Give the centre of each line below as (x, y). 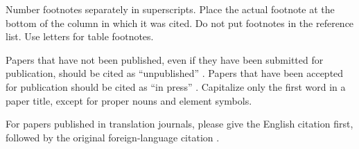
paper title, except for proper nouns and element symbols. (129, 100)
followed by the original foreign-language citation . (113, 137)
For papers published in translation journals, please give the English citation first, (179, 124)
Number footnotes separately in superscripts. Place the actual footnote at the (170, 9)
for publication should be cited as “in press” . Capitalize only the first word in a (176, 86)
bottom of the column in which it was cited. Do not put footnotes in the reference (180, 23)
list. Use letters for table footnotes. (80, 36)
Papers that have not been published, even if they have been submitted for (165, 59)
